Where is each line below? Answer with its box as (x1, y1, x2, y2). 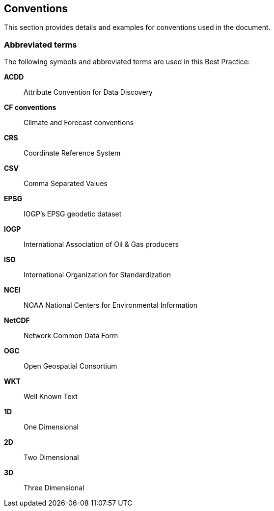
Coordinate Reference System (24, 149, 121, 158)
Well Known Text (24, 392, 78, 401)
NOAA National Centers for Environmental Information (24, 301, 198, 310)
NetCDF (4, 316, 30, 325)
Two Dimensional (24, 453, 79, 462)
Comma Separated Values (24, 179, 108, 188)
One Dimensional (24, 423, 79, 431)
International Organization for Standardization (24, 270, 171, 279)
